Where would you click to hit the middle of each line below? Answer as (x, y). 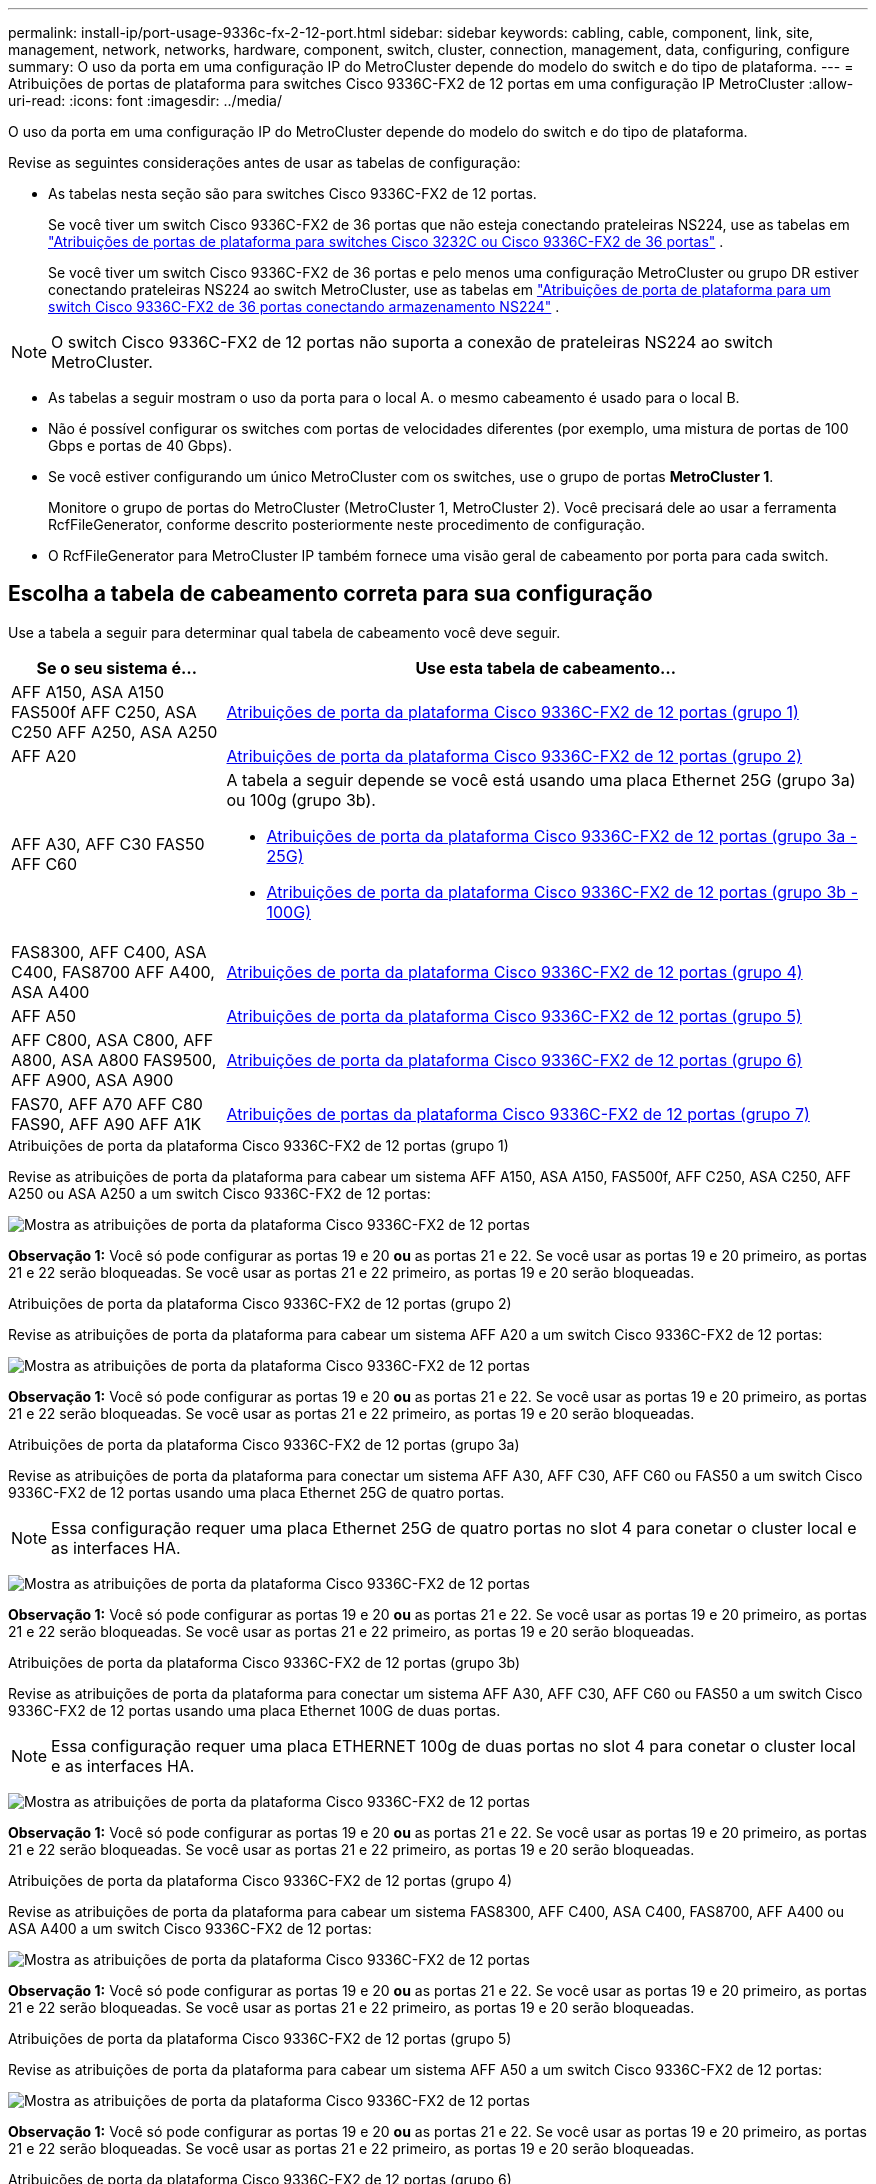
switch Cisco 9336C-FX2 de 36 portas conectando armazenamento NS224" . (304, 306)
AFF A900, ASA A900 (92, 1079)
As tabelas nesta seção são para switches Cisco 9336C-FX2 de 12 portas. (292, 193)
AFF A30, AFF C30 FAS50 (108, 843)
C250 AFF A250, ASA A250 (114, 731)
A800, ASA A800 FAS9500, (114, 1059)
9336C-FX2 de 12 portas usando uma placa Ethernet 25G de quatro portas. (256, 1492)
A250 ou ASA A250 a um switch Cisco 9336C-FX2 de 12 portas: (219, 1193)
